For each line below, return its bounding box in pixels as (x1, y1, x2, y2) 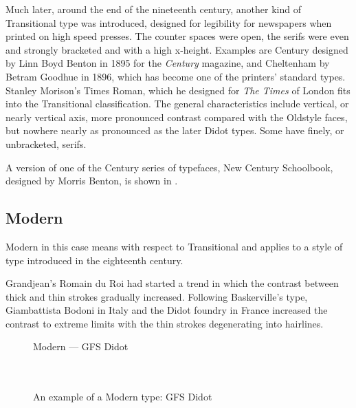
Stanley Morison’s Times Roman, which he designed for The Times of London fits (5, 83, 351, 97)
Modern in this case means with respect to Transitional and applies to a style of (5, 239, 343, 253)
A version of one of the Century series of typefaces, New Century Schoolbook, (5, 160, 333, 174)
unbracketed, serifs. (5, 136, 87, 151)
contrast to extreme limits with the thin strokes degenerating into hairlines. (5, 316, 324, 330)
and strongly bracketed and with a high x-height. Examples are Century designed (5, 42, 348, 56)
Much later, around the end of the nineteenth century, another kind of (5, 2, 301, 16)
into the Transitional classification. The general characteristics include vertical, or (5, 96, 349, 111)
